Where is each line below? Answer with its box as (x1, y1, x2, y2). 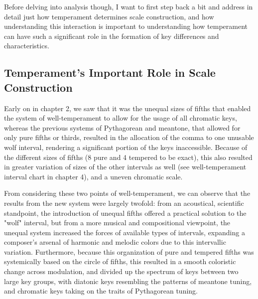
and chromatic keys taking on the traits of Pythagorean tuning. (4, 286, 198, 296)
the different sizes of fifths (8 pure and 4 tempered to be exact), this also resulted (4, 151, 253, 162)
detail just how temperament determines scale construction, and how (4, 11, 214, 21)
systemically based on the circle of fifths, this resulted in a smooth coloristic (4, 256, 236, 267)
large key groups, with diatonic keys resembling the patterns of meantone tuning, (4, 276, 252, 286)
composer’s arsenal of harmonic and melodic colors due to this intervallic (4, 237, 226, 247)
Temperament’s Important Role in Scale (4, 65, 216, 80)
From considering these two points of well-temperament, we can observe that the (4, 188, 251, 198)
